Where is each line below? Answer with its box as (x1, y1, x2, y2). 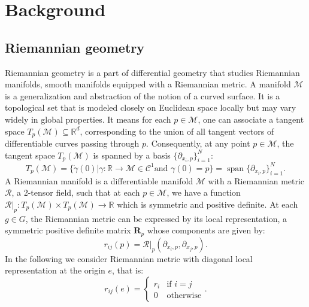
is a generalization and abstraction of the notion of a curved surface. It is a (5, 89, 280, 102)
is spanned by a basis (93, 148, 171, 161)
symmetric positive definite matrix (5, 224, 131, 236)
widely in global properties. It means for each (5, 113, 171, 125)
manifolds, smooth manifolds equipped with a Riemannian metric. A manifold (5, 78, 291, 90)
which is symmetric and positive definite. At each (117, 197, 298, 210)
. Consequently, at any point (146, 137, 250, 149)
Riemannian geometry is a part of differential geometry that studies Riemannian (5, 66, 300, 78)
